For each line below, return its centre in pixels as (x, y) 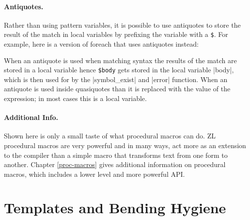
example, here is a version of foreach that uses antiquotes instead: (101, 44)
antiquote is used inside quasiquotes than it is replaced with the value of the (117, 89)
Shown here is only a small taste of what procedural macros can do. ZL (110, 136)
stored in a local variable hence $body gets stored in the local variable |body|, (119, 70)
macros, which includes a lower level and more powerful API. (94, 174)
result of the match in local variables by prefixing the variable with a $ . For (116, 34)
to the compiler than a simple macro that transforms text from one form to (116, 155)
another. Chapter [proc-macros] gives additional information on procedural (115, 164)
